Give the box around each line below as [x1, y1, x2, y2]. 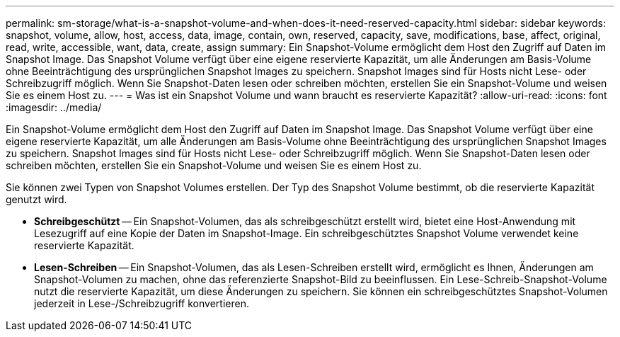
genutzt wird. [6, 193, 67, 205]
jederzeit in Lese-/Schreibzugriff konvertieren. [34, 297, 249, 309]
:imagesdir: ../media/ [6, 101, 102, 113]
